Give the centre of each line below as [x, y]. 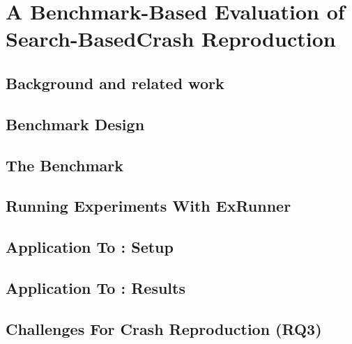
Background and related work [115, 83]
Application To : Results [95, 287]
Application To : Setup [90, 247]
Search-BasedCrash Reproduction [171, 39]
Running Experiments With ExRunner [148, 206]
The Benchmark [65, 165]
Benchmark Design [75, 124]
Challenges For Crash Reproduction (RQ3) [164, 328]
